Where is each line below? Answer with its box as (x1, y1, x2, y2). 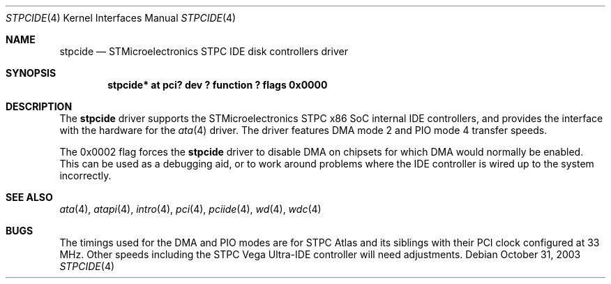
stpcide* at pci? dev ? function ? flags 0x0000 (107, 79, 328, 91)
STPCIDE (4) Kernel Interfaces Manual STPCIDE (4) (6, 12, 236, 24)
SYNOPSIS (6, 67, 56, 79)
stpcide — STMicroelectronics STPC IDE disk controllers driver (59, 45, 348, 57)
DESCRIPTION (6, 100, 73, 112)
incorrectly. (59, 170, 112, 181)
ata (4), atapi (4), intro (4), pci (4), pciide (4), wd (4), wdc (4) (59, 203, 322, 215)
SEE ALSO (6, 191, 53, 203)
